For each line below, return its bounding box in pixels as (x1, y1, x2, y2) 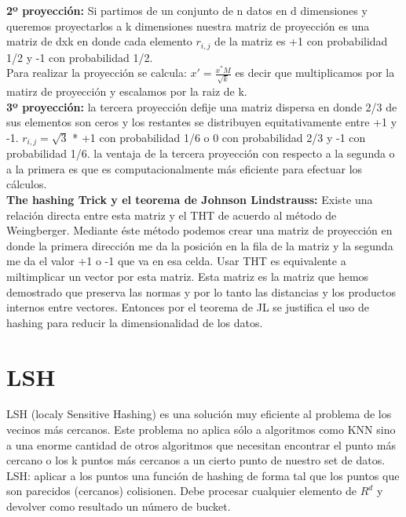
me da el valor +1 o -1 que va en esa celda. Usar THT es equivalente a (6, 253, 346, 269)
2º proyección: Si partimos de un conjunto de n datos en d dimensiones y (6, 2, 368, 18)
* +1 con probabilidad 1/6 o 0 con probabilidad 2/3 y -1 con (72, 129, 366, 145)
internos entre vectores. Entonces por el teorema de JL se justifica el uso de (6, 299, 369, 315)
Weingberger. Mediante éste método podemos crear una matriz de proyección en (6, 222, 393, 238)
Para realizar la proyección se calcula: (6, 64, 187, 81)
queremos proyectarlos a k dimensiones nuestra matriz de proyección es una (6, 17, 370, 34)
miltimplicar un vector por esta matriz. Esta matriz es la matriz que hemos (6, 268, 369, 284)
